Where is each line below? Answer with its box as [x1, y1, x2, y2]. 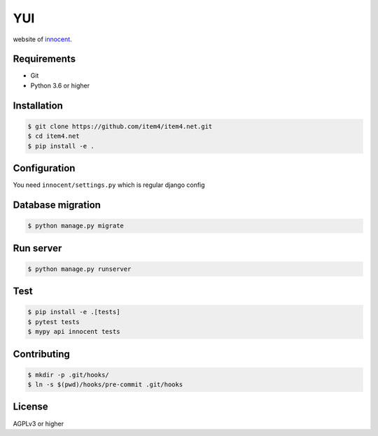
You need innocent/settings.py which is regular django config [13, 181, 206, 189]
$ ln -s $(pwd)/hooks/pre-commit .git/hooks [27, 381, 183, 388]
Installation [13, 99, 63, 111]
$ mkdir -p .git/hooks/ [27, 371, 110, 379]
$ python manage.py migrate [27, 222, 124, 230]
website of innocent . [13, 35, 73, 43]
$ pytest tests [27, 318, 80, 325]
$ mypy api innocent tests [27, 328, 120, 336]
